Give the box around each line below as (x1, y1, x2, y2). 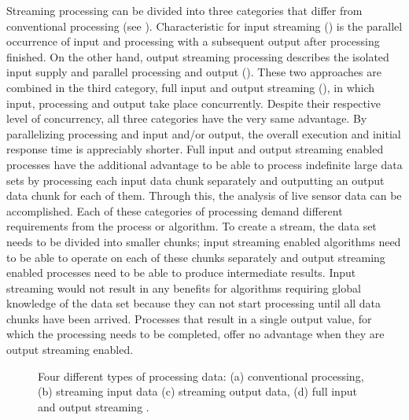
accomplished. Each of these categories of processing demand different (6, 202, 343, 219)
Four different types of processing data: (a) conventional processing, (38, 367, 364, 384)
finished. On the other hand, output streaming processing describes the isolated (6, 48, 389, 64)
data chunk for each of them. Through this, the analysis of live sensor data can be (6, 187, 402, 204)
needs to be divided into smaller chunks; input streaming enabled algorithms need (6, 233, 401, 249)
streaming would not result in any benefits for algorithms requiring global (6, 279, 361, 296)
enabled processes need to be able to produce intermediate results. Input (6, 264, 356, 281)
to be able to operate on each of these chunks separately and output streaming (6, 249, 385, 265)
